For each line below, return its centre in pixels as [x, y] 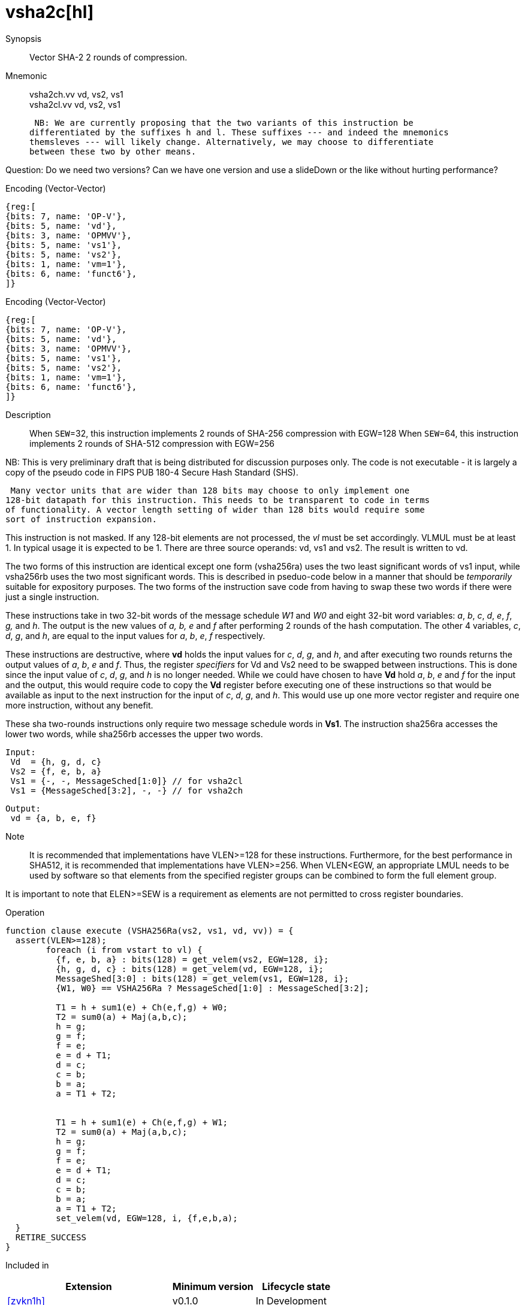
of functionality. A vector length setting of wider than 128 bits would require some [215, 509]
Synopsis [24, 38]
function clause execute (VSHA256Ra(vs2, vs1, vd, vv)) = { [150, 930]
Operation [25, 912]
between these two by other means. [113, 151]
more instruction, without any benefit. [79, 705]
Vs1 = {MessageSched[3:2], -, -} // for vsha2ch [127, 790]
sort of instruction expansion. [81, 519]
